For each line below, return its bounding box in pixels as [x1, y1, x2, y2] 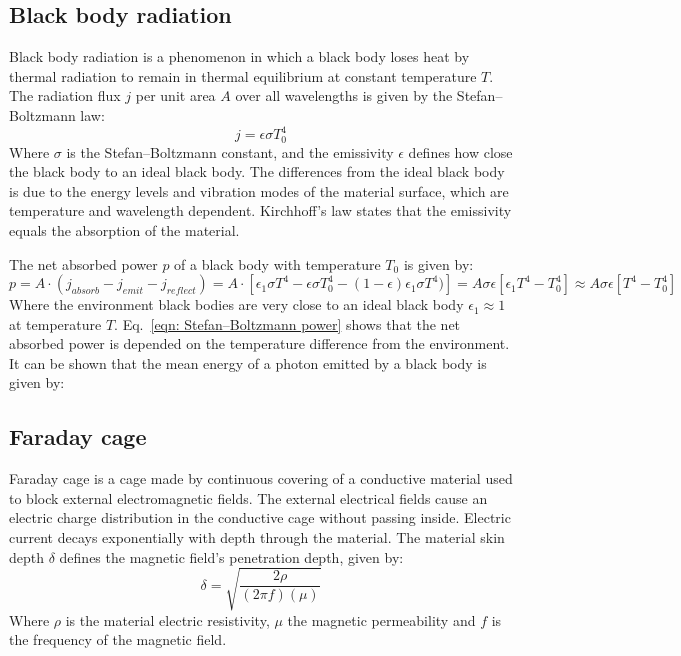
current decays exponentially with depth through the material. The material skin [9, 527, 505, 548]
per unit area [135, 85, 216, 106]
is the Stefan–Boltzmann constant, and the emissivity [66, 141, 394, 162]
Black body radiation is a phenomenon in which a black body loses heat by [9, 46, 470, 67]
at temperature [9, 313, 102, 334]
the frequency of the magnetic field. [9, 629, 227, 650]
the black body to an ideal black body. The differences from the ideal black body [9, 161, 505, 182]
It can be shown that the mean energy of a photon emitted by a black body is [9, 352, 487, 373]
